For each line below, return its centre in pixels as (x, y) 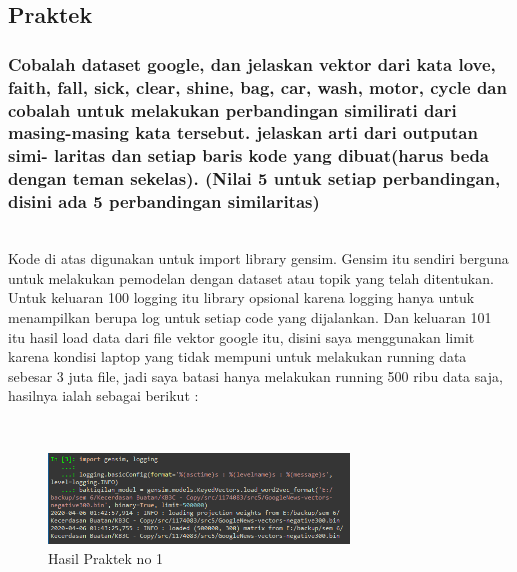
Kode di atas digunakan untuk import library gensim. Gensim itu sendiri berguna (258, 258)
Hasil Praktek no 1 (106, 557)
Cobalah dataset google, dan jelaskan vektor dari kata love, (252, 63)
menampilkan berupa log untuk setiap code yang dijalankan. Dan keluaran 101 (250, 316)
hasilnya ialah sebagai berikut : (103, 395)
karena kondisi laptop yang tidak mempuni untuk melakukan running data (237, 356)
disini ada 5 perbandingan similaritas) (164, 201)
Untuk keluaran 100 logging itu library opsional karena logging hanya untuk (241, 297)
